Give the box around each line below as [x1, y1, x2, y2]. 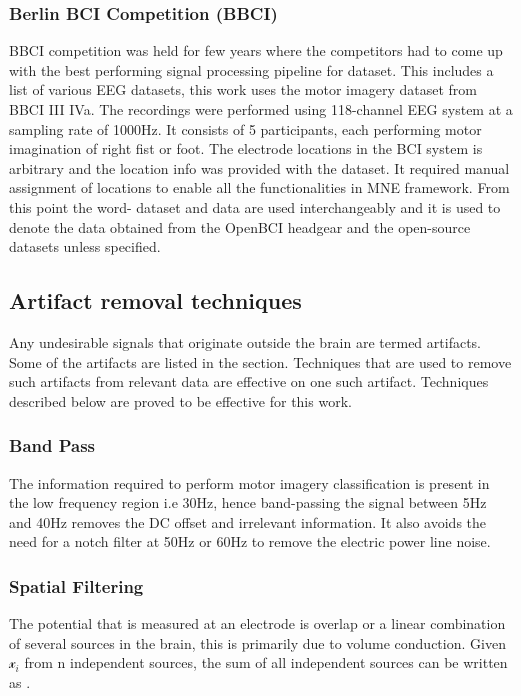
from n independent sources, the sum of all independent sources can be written [24, 652, 508, 673]
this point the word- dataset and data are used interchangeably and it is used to [9, 196, 501, 217]
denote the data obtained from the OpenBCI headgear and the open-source [9, 216, 471, 237]
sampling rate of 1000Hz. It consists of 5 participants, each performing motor [9, 118, 482, 139]
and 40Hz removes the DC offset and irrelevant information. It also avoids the [9, 511, 487, 532]
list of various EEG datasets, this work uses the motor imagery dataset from [9, 79, 477, 100]
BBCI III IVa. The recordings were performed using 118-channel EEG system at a [9, 99, 513, 119]
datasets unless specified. [9, 236, 161, 257]
